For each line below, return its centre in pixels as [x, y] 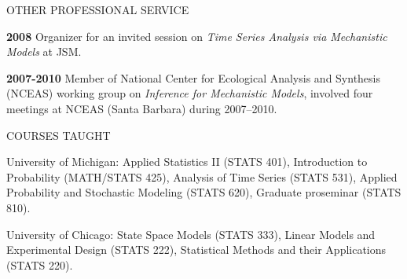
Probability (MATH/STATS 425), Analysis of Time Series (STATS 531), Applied [202, 176]
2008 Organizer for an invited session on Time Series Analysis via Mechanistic [197, 36]
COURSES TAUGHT [59, 135]
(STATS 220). [40, 264]
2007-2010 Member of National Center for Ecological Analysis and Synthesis [194, 77]
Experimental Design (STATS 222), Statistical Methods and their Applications [196, 250]
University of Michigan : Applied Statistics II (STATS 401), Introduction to [187, 162]
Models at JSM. [44, 51]
